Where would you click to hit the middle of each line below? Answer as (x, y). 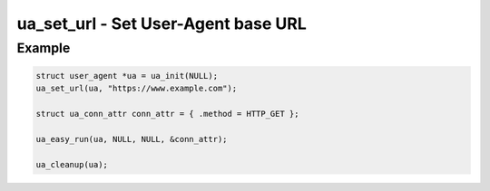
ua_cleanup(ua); (72, 164)
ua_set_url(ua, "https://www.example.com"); (137, 89)
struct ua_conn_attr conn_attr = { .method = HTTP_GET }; (167, 114)
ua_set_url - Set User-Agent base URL (162, 24)
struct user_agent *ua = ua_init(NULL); (127, 76)
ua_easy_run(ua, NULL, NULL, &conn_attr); (132, 139)
